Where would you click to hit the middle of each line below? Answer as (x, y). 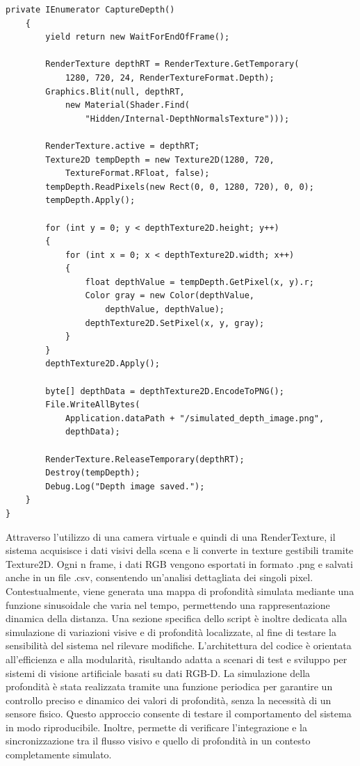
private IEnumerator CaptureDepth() (90, 10)
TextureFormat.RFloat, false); (137, 173)
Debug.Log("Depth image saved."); (125, 486)
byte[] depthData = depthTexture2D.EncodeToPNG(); (165, 391)
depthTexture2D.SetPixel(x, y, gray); (175, 323)
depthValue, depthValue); (165, 310)
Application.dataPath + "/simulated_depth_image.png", (195, 418)
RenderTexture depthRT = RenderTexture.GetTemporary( (172, 64)
